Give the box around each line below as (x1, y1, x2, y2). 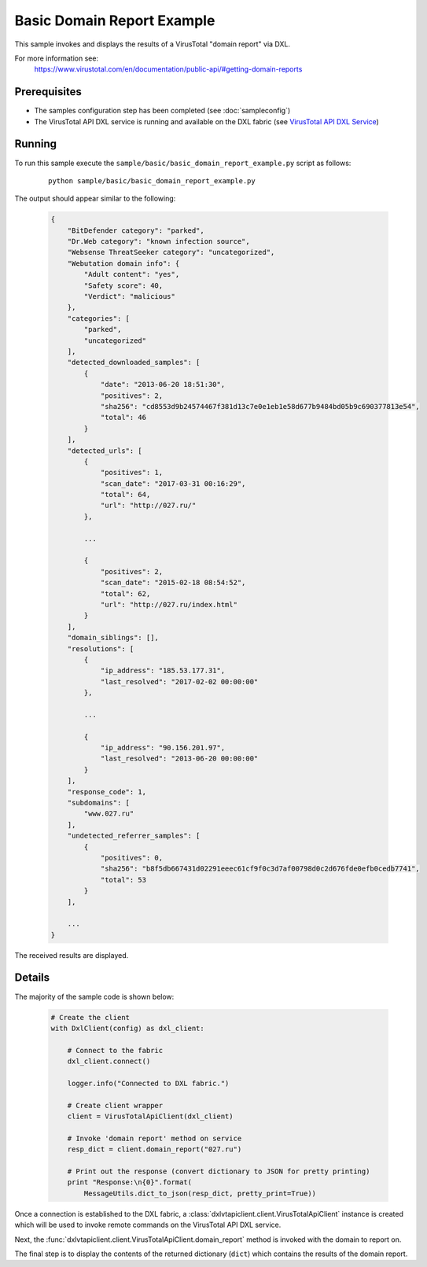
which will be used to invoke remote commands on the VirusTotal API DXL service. (14, 1220, 282, 1230)
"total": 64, (100, 490, 151, 499)
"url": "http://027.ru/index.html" (100, 600, 237, 609)
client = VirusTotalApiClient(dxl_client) (67, 1112, 234, 1121)
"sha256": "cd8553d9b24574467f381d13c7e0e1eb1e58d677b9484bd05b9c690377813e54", (100, 402, 420, 411)
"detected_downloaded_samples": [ (67, 358, 201, 367)
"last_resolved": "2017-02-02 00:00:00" (100, 677, 259, 686)
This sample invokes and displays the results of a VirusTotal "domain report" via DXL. (14, 39, 291, 49)
